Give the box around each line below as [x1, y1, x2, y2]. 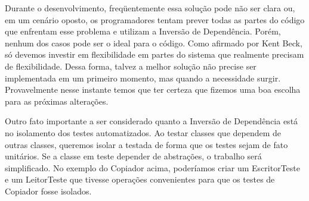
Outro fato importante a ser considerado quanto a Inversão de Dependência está [5, 115, 298, 127]
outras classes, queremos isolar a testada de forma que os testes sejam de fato [5, 138, 288, 150]
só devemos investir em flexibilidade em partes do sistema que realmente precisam [5, 48, 304, 61]
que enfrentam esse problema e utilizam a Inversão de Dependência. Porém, [5, 25, 281, 37]
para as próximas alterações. [5, 95, 109, 107]
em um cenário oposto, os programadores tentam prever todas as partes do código [5, 13, 305, 26]
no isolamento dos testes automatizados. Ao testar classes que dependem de [5, 126, 282, 139]
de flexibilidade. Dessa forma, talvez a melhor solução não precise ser [5, 59, 257, 72]
